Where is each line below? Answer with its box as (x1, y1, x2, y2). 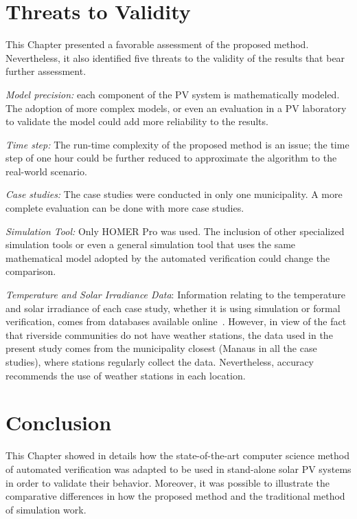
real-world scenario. (5, 164, 87, 178)
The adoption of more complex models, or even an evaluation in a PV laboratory (5, 100, 347, 115)
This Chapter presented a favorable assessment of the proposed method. (5, 37, 309, 52)
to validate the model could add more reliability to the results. (5, 114, 268, 129)
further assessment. (5, 64, 87, 78)
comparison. (5, 264, 56, 278)
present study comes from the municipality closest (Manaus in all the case (5, 341, 317, 355)
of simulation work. (5, 502, 87, 516)
